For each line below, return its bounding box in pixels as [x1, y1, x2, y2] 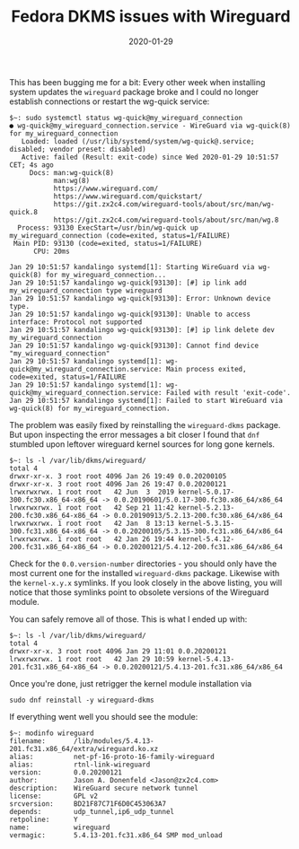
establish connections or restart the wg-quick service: [9, 96, 210, 107]
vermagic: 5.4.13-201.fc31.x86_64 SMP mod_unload [9, 830, 223, 840]
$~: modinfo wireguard [9, 729, 94, 738]
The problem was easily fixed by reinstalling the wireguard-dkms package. [9, 419, 281, 430]
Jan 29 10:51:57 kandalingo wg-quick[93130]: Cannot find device [9, 341, 259, 350]
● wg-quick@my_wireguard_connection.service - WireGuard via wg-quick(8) [9, 121, 292, 130]
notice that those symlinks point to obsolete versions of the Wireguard [9, 586, 269, 598]
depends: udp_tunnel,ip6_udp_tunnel [9, 807, 175, 816]
